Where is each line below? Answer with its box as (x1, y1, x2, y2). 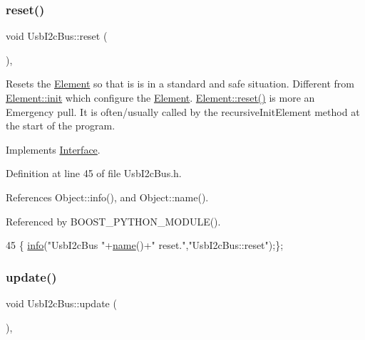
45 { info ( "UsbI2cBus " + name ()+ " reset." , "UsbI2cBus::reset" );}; (6, 238, 284, 253)
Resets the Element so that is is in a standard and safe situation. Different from (6, 76, 354, 91)
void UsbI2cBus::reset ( (6, 28, 108, 43)
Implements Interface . (6, 142, 101, 156)
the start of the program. (6, 118, 115, 133)
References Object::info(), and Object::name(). (6, 189, 209, 204)
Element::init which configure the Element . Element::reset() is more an (6, 90, 315, 105)
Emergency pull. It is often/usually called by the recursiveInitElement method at (6, 104, 360, 119)
